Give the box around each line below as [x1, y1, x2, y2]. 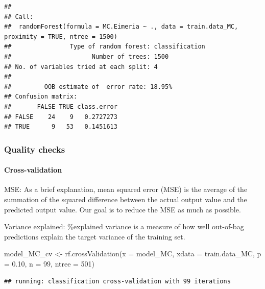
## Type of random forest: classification [4, 43, 205, 51]
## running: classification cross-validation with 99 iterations [4, 277, 231, 285]
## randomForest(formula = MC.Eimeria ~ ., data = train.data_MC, [4, 23, 238, 31]
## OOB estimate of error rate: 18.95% [4, 83, 173, 90]
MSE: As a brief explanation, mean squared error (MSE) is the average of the [4, 184, 248, 195]
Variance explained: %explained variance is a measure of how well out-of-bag [4, 221, 244, 232]
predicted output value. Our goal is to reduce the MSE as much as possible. [4, 204, 241, 214]
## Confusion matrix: [4, 93, 78, 101]
